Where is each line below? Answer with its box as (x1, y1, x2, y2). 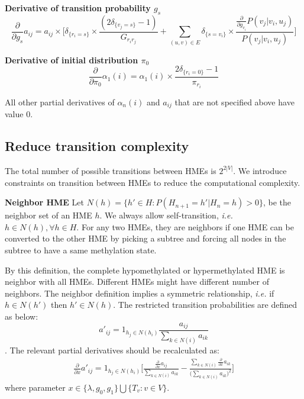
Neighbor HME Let (5, 196, 84, 208)
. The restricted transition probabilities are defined (113, 298, 297, 311)
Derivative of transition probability (5, 2, 151, 14)
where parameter (5, 381, 66, 393)
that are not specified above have (174, 95, 295, 108)
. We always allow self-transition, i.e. (99, 209, 233, 221)
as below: (5, 310, 38, 322)
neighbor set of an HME (5, 209, 92, 221)
